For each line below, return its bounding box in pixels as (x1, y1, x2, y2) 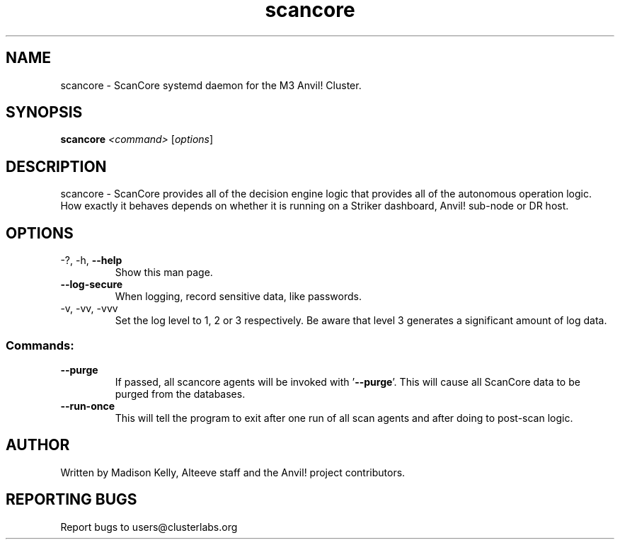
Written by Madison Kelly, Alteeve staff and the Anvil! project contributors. (60, 466, 406, 478)
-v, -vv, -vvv (60, 302, 118, 315)
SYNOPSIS (6, 103, 83, 122)
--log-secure (60, 278, 123, 291)
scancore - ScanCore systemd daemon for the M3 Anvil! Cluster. (60, 79, 362, 91)
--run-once (60, 399, 115, 412)
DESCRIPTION (6, 157, 107, 176)
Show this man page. (115, 266, 213, 279)
